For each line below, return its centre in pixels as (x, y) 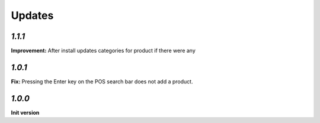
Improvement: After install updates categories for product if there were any (103, 51)
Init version (25, 112)
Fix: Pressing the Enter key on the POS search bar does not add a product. (102, 81)
